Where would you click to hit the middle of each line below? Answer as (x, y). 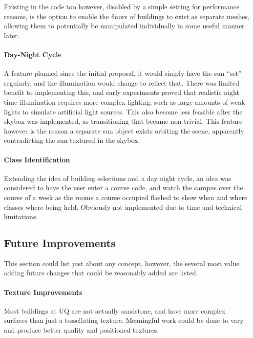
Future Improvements (60, 243)
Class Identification (37, 159)
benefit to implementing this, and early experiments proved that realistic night (122, 92)
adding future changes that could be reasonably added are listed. (101, 273)
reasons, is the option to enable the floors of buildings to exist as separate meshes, (127, 16)
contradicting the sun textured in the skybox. (72, 140)
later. (12, 35)
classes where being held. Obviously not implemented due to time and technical (123, 207)
